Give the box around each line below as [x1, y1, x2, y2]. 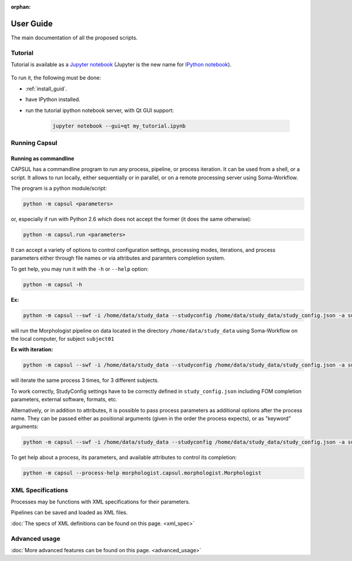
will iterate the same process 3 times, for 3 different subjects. [11, 377, 160, 384]
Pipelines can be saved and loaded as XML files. [11, 509, 128, 516]
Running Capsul [11, 139, 57, 147]
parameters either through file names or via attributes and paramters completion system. [11, 254, 226, 261]
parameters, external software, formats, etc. [11, 396, 117, 403]
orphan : [11, 4, 31, 10]
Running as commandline [11, 154, 75, 162]
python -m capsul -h [23, 281, 82, 288]
